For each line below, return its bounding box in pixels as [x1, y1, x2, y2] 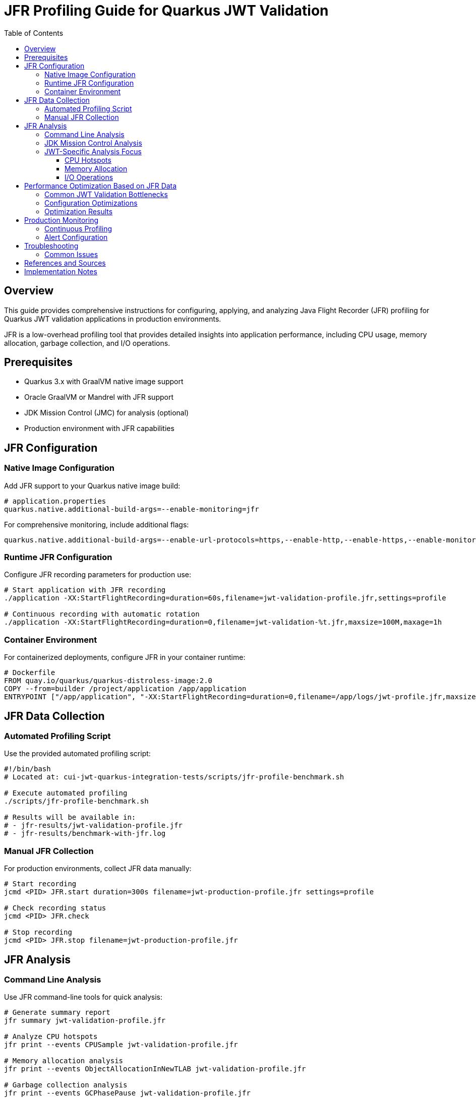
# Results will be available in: [4, 813, 136, 822]
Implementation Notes [24, 267, 97, 276]
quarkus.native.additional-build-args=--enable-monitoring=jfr [4, 505, 259, 513]
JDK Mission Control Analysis [44, 138, 142, 147]
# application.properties [4, 497, 106, 505]
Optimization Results [44, 207, 113, 216]
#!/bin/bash [4, 765, 51, 773]
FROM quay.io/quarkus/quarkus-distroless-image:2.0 [4, 677, 213, 685]
